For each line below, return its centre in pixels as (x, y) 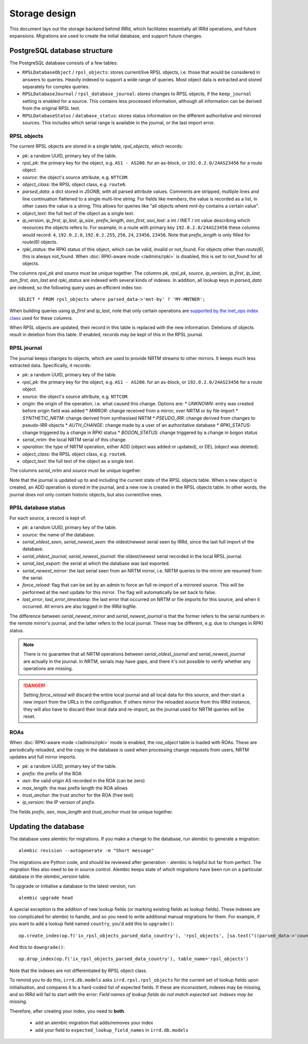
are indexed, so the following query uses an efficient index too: (76, 287)
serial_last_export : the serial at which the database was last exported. (96, 564)
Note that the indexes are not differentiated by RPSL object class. (78, 970)
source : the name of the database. (59, 534)
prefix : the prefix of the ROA (52, 773)
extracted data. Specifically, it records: (50, 366)
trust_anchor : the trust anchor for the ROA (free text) (78, 795)
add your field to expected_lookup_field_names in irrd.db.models (112, 1030)
